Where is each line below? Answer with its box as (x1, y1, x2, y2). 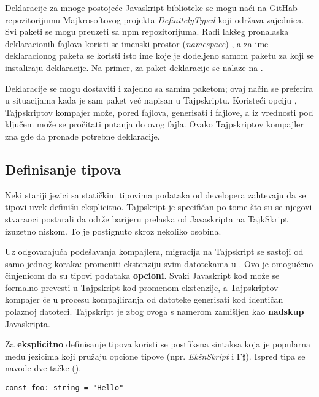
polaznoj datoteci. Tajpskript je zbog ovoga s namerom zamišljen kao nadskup (5, 305, 304, 318)
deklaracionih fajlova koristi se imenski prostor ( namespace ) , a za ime (5, 37, 269, 50)
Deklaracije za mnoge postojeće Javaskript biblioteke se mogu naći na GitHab (5, 1, 298, 13)
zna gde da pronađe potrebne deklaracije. (5, 129, 160, 142)
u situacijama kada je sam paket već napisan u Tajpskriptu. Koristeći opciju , (5, 94, 297, 107)
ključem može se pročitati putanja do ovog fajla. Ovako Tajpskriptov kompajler (5, 118, 304, 130)
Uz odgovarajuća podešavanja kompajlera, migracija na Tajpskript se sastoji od (5, 245, 304, 258)
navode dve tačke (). (5, 361, 82, 374)
